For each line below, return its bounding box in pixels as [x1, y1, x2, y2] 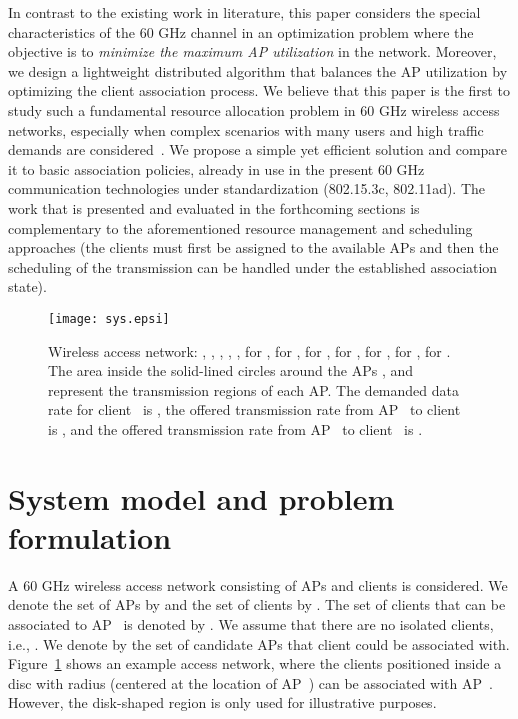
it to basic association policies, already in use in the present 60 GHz [8, 158, 425, 179]
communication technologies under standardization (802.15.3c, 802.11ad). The [8, 178, 486, 199]
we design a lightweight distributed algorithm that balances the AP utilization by [8, 60, 508, 81]
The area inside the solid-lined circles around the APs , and [48, 360, 414, 381]
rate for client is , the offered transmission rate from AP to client [48, 399, 461, 420]
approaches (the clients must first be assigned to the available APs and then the [8, 237, 499, 258]
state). [8, 276, 47, 297]
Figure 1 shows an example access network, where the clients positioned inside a [8, 653, 502, 674]
